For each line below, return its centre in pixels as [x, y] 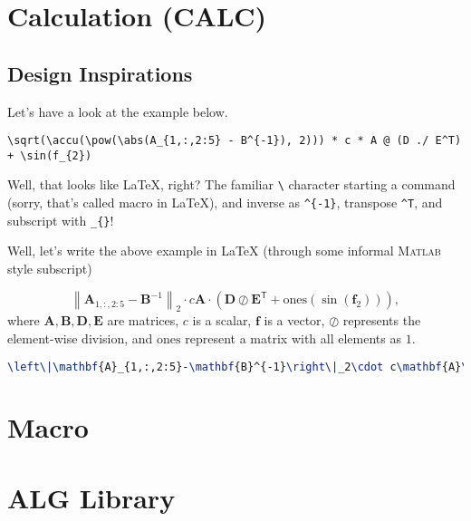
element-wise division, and [80, 338]
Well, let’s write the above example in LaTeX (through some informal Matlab [224, 251]
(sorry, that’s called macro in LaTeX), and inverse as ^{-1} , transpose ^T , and [225, 203]
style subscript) [50, 269]
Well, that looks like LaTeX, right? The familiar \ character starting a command [231, 184]
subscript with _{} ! [61, 220]
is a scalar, [222, 320]
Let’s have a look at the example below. [118, 111]
